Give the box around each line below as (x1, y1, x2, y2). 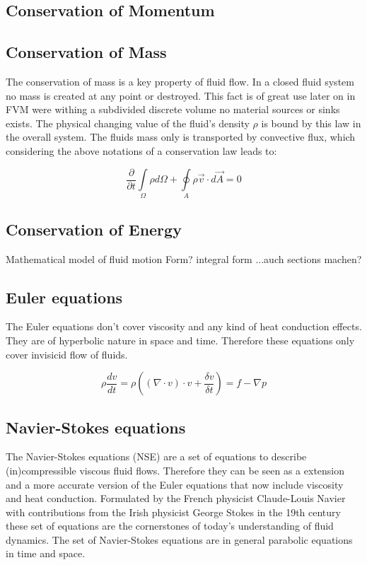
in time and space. (6, 546, 86, 561)
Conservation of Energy (6, 218, 182, 240)
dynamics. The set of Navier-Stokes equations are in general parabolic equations (6, 532, 353, 547)
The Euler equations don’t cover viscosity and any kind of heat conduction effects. (6, 319, 362, 334)
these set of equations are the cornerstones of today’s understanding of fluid (6, 518, 334, 533)
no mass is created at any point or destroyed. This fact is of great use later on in (6, 88, 356, 103)
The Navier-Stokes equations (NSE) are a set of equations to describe (6, 449, 307, 464)
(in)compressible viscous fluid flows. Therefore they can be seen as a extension (6, 462, 345, 477)
